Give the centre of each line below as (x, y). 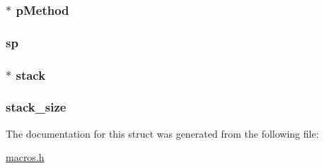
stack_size (36, 107)
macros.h (25, 157)
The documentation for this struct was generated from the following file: (162, 133)
